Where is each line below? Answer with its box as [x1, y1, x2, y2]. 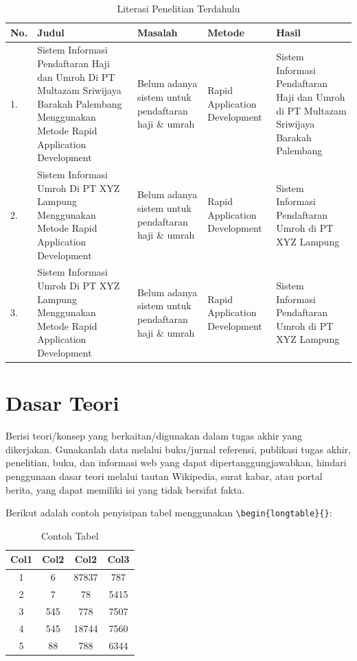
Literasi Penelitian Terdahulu [117, 1, 240, 15]
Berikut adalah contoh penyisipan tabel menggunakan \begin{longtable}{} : [5, 505, 332, 520]
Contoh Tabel [41, 528, 99, 542]
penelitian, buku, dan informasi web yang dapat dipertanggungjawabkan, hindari [5, 455, 347, 470]
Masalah [137, 25, 178, 39]
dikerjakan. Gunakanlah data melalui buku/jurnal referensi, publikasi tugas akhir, [5, 442, 352, 456]
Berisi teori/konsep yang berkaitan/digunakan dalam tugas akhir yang [5, 429, 302, 443]
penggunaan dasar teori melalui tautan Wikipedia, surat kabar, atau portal [5, 469, 323, 483]
